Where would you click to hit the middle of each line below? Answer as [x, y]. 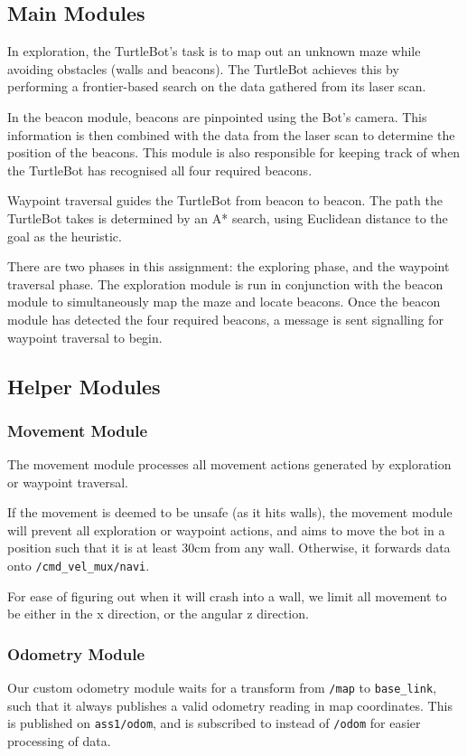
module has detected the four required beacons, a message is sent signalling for [225, 319]
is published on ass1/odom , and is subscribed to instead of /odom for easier [214, 723]
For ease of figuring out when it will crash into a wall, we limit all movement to [227, 595]
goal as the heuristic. [65, 236]
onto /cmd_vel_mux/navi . [79, 566]
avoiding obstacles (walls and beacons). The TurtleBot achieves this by [203, 68]
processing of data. [59, 741]
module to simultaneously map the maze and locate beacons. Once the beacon [224, 302]
